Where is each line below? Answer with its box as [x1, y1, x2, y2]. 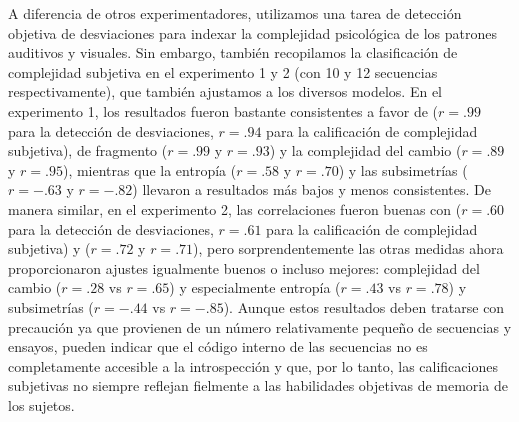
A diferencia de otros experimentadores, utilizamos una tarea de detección [8, 3, 462, 23]
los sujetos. [8, 394, 75, 415]
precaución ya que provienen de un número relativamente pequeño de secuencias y [8, 316, 512, 337]
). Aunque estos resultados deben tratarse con [223, 296, 505, 317]
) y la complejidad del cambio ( [269, 140, 462, 161]
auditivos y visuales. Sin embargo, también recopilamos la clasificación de [8, 42, 458, 63]
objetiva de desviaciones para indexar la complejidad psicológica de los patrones [8, 22, 497, 43]
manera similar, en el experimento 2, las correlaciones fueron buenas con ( [8, 198, 462, 219]
